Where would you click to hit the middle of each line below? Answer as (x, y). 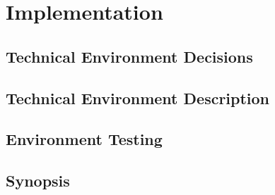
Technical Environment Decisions (129, 56)
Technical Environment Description (138, 97)
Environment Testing (84, 139)
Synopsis (38, 181)
